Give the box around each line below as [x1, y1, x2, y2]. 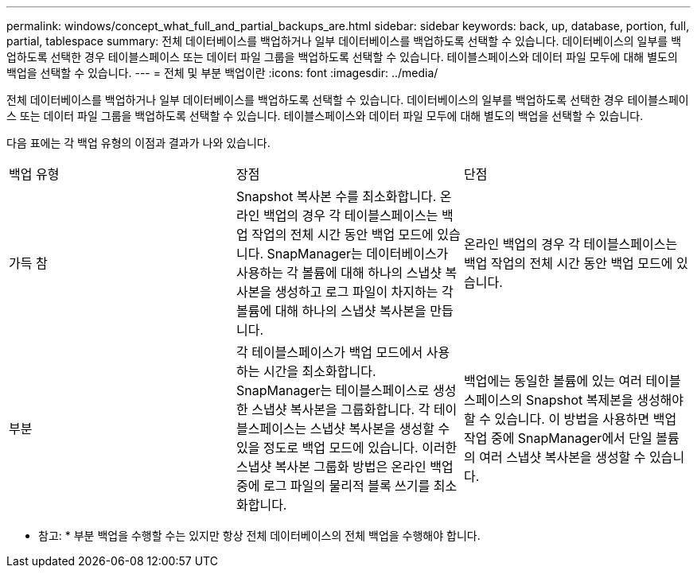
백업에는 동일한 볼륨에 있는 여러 [463, 373, 643, 389]
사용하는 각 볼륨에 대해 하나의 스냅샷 [236, 265, 442, 281]
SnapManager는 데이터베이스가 [267, 246, 449, 262]
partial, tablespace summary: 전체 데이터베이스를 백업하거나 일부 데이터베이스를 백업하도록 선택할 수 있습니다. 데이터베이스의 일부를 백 [6, 34, 682, 48]
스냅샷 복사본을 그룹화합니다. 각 [251, 401, 430, 417]
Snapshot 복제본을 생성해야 [526, 392, 684, 408]
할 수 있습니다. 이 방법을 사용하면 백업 [463, 411, 677, 427]
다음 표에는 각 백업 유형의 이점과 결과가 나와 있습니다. [6, 136, 271, 149]
